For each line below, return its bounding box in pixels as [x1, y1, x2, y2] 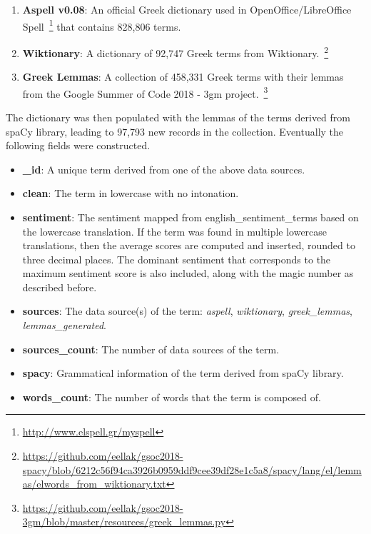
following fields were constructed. [6, 138, 151, 153]
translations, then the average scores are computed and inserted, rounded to [22, 238, 355, 253]
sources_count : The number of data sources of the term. [22, 341, 280, 356]
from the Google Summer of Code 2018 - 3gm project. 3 [22, 84, 268, 101]
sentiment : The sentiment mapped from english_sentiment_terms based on [22, 209, 359, 224]
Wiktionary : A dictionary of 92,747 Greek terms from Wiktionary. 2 [22, 43, 329, 60]
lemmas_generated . [22, 318, 106, 333]
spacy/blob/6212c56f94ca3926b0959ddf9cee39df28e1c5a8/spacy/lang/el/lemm [22, 462, 362, 477]
